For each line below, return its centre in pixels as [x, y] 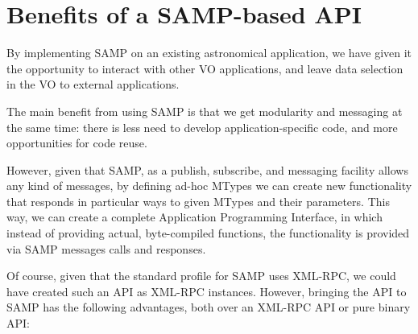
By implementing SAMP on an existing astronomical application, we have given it [209, 53]
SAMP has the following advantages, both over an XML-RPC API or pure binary [209, 307]
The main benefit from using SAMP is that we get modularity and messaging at [205, 111]
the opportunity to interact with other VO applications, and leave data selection [205, 68]
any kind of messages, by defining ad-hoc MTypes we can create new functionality [209, 186]
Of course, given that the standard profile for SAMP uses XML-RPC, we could [201, 276]
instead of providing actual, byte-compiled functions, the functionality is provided [208, 233]
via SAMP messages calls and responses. [106, 248]
